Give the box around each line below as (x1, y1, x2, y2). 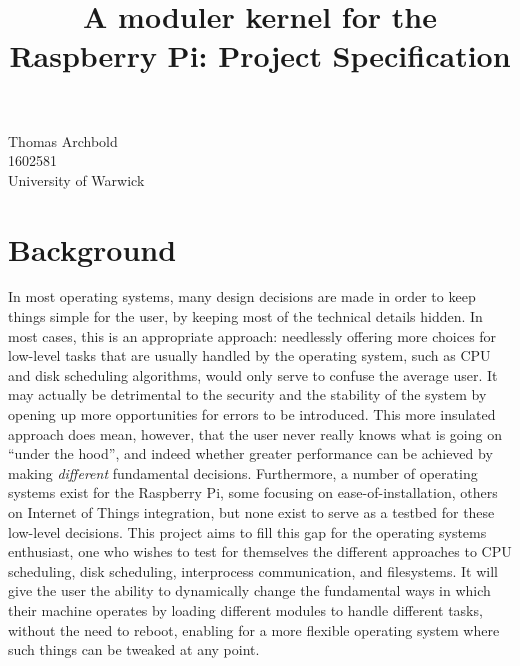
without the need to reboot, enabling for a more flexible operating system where (8, 619, 500, 640)
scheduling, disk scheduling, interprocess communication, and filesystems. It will (8, 560, 498, 581)
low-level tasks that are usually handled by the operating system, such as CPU (8, 345, 491, 366)
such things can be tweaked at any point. (8, 639, 260, 660)
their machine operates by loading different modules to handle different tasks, (8, 599, 483, 620)
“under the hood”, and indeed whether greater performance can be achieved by (8, 443, 493, 464)
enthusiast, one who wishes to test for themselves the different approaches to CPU (8, 541, 512, 562)
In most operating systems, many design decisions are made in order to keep (8, 286, 476, 307)
